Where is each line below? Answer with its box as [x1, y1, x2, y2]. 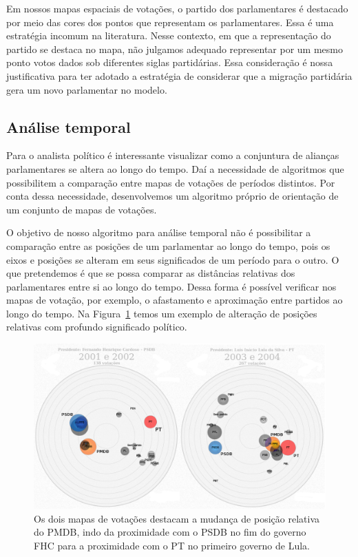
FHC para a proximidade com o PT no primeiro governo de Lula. [34, 538, 310, 553]
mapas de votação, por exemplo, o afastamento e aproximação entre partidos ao [6, 293, 343, 307]
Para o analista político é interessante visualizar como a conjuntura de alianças [6, 148, 339, 162]
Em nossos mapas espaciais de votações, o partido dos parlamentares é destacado [6, 1, 348, 15]
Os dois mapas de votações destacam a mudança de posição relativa [34, 511, 319, 525]
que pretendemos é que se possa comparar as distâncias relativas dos [6, 266, 295, 280]
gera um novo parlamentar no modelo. [6, 82, 167, 96]
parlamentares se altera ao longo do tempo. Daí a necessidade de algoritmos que [6, 161, 344, 176]
